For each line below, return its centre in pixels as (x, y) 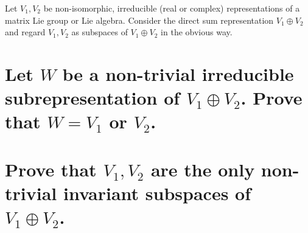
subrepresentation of (93, 98)
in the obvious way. (197, 32)
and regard (25, 32)
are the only (203, 169)
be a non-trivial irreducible (178, 73)
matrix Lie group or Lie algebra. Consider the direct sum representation (139, 20)
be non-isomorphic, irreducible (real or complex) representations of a (172, 8)
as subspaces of (100, 32)
